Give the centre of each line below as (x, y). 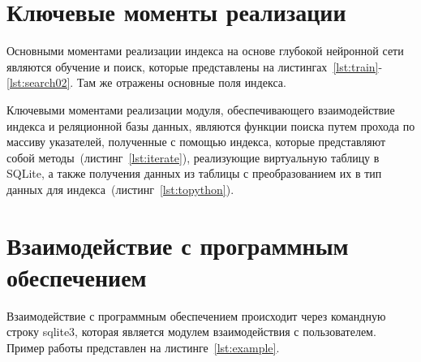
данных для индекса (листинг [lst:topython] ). (120, 189)
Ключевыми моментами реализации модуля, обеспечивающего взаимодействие (201, 109)
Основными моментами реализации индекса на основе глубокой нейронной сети (205, 51)
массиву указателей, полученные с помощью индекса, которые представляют (196, 142)
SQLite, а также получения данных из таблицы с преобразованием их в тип (194, 173)
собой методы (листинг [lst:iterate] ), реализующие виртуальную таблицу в (193, 157)
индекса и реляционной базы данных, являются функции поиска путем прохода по (211, 125)
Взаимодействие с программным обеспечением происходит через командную (196, 315)
